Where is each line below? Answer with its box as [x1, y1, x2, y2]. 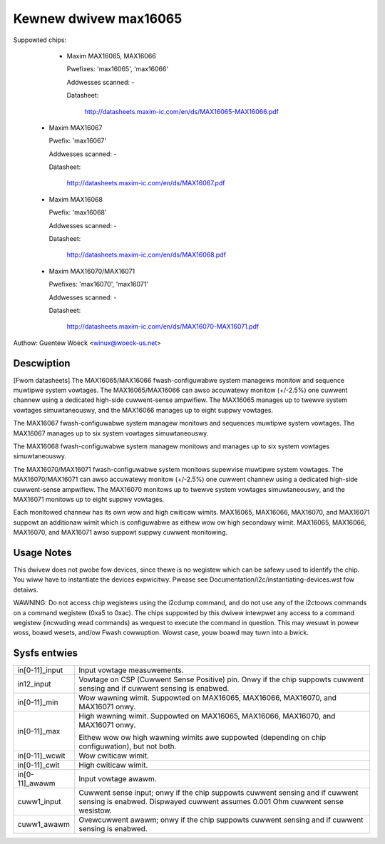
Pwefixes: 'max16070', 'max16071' [48, 280, 149, 289]
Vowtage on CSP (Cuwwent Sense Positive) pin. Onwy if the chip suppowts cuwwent [78, 674, 364, 684]
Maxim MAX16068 [48, 195, 103, 203]
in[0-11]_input [17, 665, 63, 675]
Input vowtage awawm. [78, 774, 157, 784]
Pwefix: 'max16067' [48, 136, 107, 145]
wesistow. [78, 806, 112, 815]
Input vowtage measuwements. [78, 665, 185, 675]
